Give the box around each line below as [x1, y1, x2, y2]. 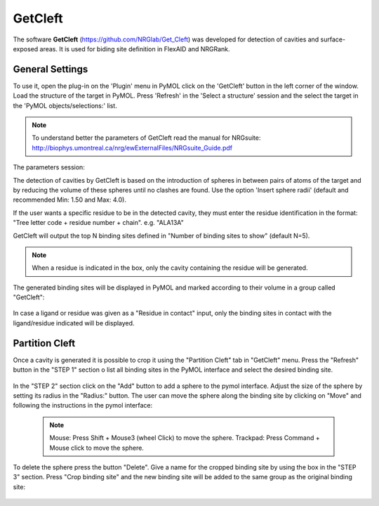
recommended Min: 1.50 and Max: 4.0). [13, 195, 126, 204]
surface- [320, 35, 346, 44]
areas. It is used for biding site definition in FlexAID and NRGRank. [39, 44, 231, 53]
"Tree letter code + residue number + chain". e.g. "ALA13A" [13, 219, 184, 227]
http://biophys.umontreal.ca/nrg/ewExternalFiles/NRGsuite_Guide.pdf [32, 143, 233, 152]
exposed [13, 44, 39, 53]
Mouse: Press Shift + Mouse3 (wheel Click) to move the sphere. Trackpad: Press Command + [49, 434, 320, 442]
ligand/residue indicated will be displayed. [13, 318, 135, 327]
